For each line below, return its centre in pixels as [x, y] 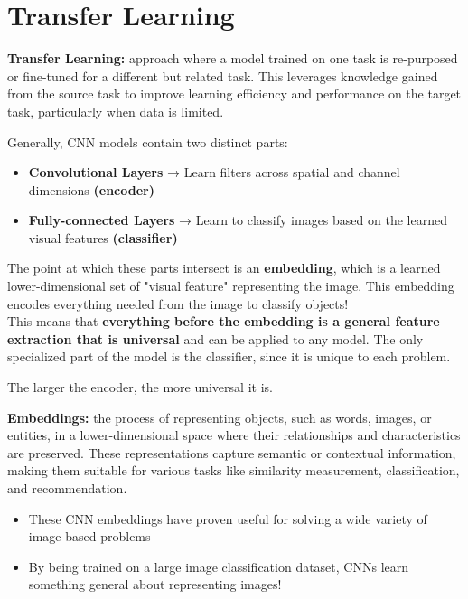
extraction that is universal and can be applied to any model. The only [215, 338]
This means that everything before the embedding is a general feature [224, 321]
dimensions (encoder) [91, 189]
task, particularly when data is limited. [116, 111]
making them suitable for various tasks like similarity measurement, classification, [234, 470]
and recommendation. [67, 488]
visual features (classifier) [103, 237]
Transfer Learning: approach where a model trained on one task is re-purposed [233, 58]
